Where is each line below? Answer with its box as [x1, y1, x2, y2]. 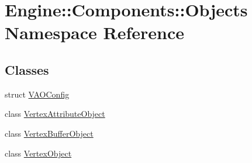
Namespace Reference [5, 20, 184, 44]
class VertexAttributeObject [5, 107, 105, 120]
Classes [5, 60, 49, 78]
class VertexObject [5, 147, 72, 159]
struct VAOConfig [5, 88, 70, 100]
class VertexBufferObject [5, 127, 94, 139]
